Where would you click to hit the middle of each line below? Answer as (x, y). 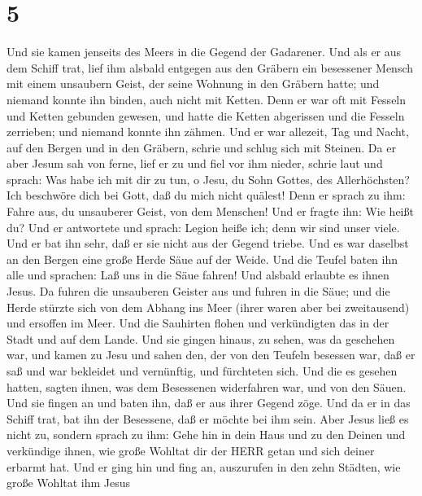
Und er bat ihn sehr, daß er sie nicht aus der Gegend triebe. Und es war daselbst (208, 243)
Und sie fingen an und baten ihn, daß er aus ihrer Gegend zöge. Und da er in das (209, 403)
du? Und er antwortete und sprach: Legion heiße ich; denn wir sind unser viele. (203, 227)
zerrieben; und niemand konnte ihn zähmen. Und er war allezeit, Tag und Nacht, (208, 132)
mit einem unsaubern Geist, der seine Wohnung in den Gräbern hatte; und (193, 83)
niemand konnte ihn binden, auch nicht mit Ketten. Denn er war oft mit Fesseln (207, 99)
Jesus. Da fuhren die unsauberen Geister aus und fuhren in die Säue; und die (198, 291)
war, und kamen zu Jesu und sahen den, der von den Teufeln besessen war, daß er (211, 355)
